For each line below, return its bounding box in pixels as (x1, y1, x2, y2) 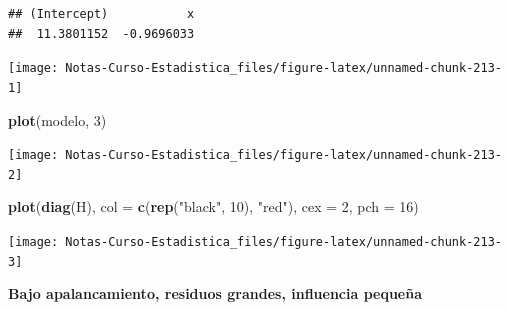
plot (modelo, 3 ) (8, 109, 107, 130)
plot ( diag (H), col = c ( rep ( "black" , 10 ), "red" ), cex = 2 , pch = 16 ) (8, 196, 419, 217)
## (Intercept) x (8, 7, 195, 21)
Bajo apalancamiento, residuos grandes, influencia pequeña (8, 283, 423, 304)
